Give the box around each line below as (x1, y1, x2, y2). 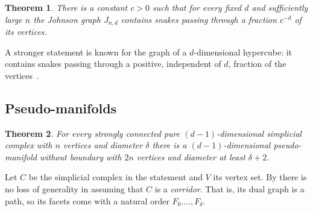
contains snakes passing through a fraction (121, 13, 277, 25)
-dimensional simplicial (217, 127, 302, 139)
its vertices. (5, 25, 47, 38)
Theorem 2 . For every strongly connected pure (5, 127, 180, 139)
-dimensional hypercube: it (194, 45, 292, 58)
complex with (5, 139, 52, 151)
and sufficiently (251, 1, 308, 13)
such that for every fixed (152, 1, 242, 13)
